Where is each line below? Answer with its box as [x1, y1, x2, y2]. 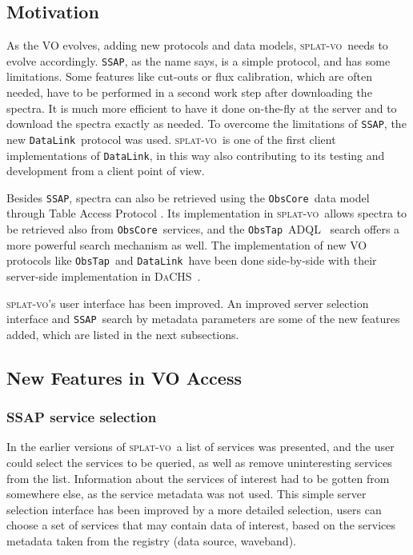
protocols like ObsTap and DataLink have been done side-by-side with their [6, 252, 377, 269]
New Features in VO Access [6, 365, 242, 389]
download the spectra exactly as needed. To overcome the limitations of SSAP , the [6, 115, 407, 132]
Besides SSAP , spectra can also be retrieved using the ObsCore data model [6, 189, 370, 206]
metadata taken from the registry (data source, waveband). [6, 532, 296, 549]
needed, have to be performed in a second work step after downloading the [6, 84, 372, 101]
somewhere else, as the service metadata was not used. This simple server [6, 485, 367, 502]
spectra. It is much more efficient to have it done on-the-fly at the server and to [6, 99, 397, 116]
